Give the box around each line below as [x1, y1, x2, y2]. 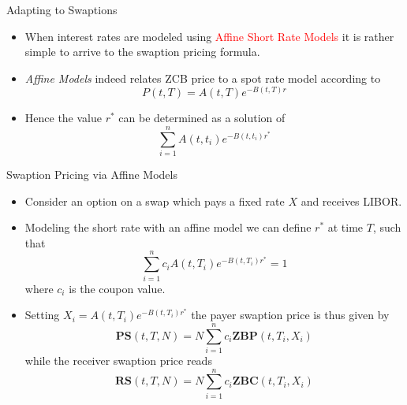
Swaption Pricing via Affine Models [6, 166, 177, 183]
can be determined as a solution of [118, 110, 286, 126]
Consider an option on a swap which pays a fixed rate [24, 192, 285, 209]
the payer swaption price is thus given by [191, 307, 390, 323]
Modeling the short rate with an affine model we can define [24, 219, 312, 236]
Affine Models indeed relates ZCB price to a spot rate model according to [24, 69, 381, 86]
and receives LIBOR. [301, 192, 402, 209]
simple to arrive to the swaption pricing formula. [24, 43, 260, 60]
